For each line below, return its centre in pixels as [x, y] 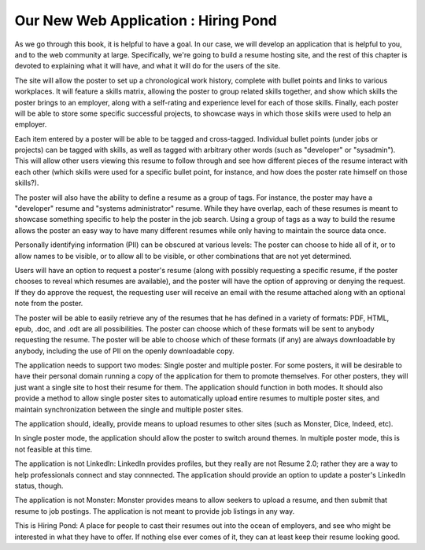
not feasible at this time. [54, 449]
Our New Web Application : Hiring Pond [146, 20]
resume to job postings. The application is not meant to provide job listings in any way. [155, 511]
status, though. [39, 485]
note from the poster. [49, 304]
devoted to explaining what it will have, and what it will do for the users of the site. [148, 66]
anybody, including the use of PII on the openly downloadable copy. [125, 351]
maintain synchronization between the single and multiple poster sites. [129, 409]
